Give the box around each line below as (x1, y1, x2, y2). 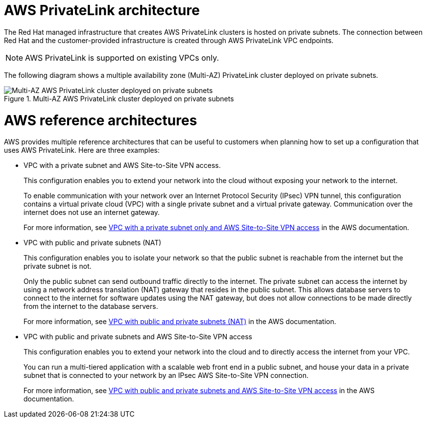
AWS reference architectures (4, 112, 197, 129)
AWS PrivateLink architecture (4, 2, 200, 19)
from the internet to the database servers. (24, 302, 158, 311)
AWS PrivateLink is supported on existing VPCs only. (25, 52, 219, 63)
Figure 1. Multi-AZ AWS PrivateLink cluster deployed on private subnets (4, 94, 234, 103)
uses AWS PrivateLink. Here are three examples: (4, 146, 160, 155)
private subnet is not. (24, 262, 92, 271)
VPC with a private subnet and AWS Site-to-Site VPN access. (24, 161, 221, 170)
